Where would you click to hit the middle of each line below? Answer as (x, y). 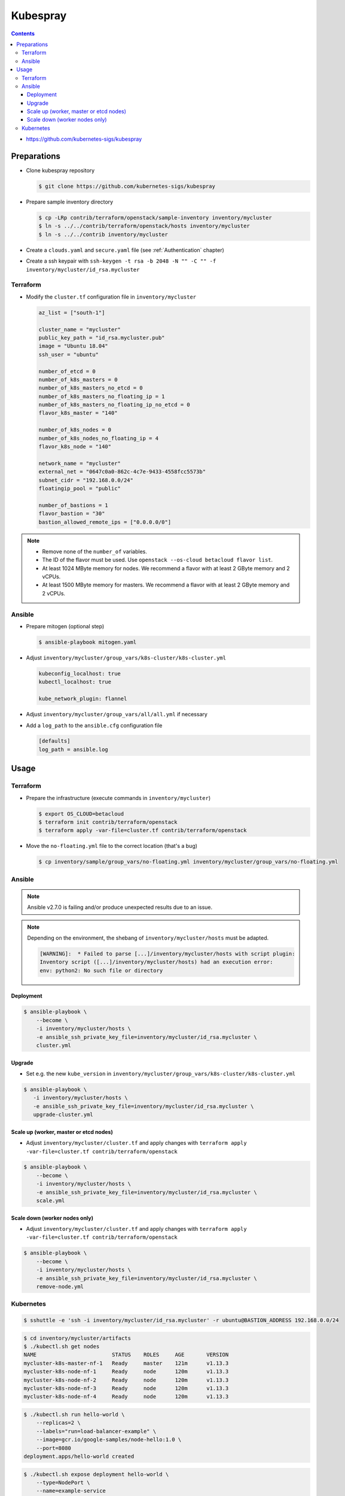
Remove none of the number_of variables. (95, 551)
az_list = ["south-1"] (72, 312)
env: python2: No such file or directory (101, 970)
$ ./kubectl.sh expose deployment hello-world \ (96, 1474)
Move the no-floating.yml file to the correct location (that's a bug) (112, 846)
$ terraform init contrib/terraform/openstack (108, 822)
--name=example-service (71, 1491)
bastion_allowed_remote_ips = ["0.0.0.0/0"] (105, 522)
